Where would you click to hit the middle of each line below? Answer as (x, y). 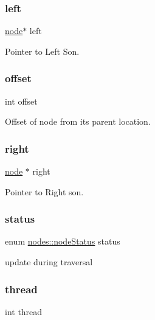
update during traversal (49, 262)
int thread (24, 311)
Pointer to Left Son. (42, 51)
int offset (21, 101)
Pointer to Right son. (44, 191)
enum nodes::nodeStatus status (63, 241)
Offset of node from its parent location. (78, 121)
